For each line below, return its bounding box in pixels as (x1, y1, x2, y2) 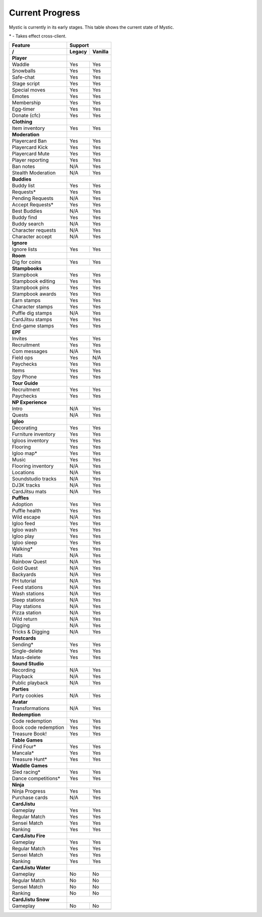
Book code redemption (12, 724, 65, 731)
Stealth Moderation (12, 170, 56, 176)
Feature (12, 42, 31, 49)
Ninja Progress (12, 788, 46, 795)
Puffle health (12, 508, 41, 514)
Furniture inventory (12, 431, 56, 438)
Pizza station (12, 610, 41, 616)
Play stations (12, 603, 41, 610)
